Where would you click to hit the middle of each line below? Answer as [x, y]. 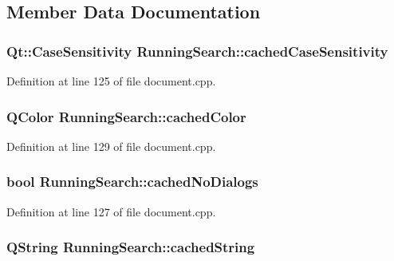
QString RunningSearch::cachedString [131, 247]
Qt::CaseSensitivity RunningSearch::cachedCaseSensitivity [197, 51]
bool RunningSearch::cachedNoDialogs [132, 182]
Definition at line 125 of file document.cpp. [111, 81]
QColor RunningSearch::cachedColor [126, 116]
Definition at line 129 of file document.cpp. [111, 146]
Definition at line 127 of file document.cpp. [111, 211]
